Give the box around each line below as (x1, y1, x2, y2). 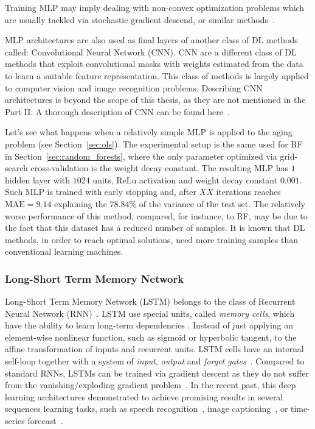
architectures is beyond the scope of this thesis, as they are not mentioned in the (5, 93, 306, 106)
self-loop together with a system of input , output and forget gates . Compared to (5, 355, 305, 367)
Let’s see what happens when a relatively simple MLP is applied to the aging (5, 126, 292, 138)
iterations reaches (216, 185, 281, 198)
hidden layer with (5, 173, 71, 186)
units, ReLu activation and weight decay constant (92, 173, 278, 186)
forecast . (27, 414, 63, 427)
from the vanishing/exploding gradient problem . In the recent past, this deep (5, 378, 296, 391)
